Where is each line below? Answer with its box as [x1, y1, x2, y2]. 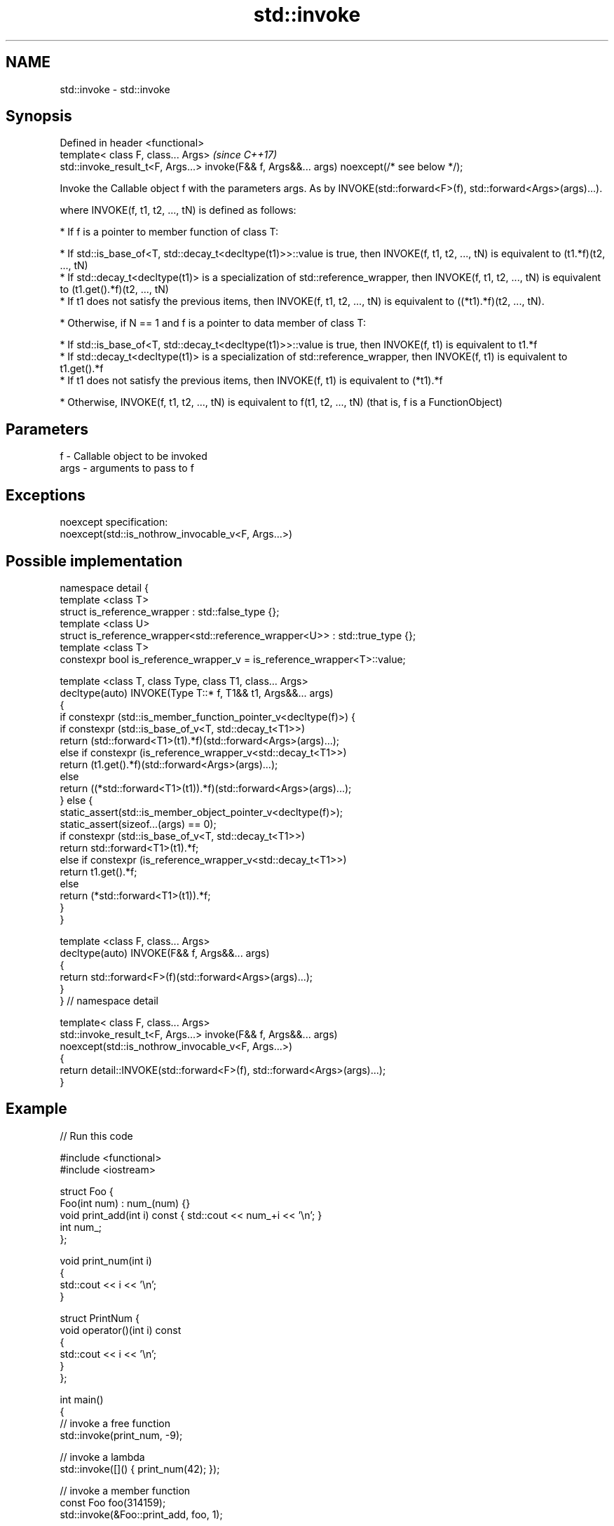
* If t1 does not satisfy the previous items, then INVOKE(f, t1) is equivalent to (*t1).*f [60, 374, 443, 387]
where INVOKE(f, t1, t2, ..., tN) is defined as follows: [60, 204, 296, 217]
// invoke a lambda [60, 1450, 145, 1463]
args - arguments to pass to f [60, 462, 194, 475]
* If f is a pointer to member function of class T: [60, 226, 279, 238]
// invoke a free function [60, 1417, 170, 1429]
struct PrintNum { [60, 1312, 140, 1324]
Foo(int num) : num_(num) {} [60, 1197, 191, 1209]
